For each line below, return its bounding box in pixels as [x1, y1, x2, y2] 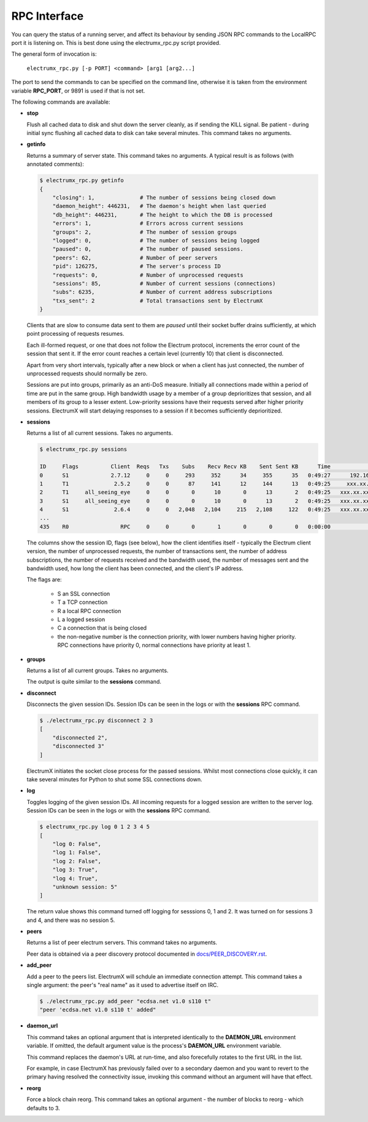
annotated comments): [26, 160, 84, 168]
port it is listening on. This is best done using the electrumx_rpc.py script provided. [11, 39, 221, 46]
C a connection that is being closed [57, 624, 147, 632]
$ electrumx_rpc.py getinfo [39, 177, 124, 184]
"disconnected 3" [52, 743, 105, 750]
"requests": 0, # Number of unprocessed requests [52, 271, 243, 279]
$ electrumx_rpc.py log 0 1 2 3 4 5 [39, 823, 150, 830]
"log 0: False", [52, 840, 101, 847]
